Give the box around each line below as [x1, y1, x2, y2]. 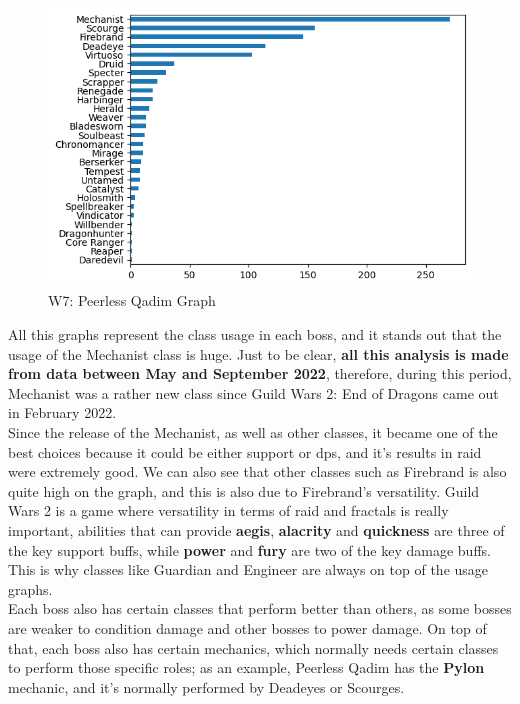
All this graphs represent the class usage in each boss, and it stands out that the [8, 324, 502, 345]
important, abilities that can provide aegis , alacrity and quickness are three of [8, 519, 505, 540]
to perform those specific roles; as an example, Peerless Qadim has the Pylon [8, 657, 485, 678]
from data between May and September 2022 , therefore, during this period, [8, 363, 512, 384]
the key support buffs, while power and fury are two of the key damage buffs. [8, 539, 491, 560]
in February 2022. [8, 402, 117, 423]
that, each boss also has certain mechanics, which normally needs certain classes [8, 637, 499, 658]
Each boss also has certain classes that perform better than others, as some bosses [8, 598, 512, 619]
